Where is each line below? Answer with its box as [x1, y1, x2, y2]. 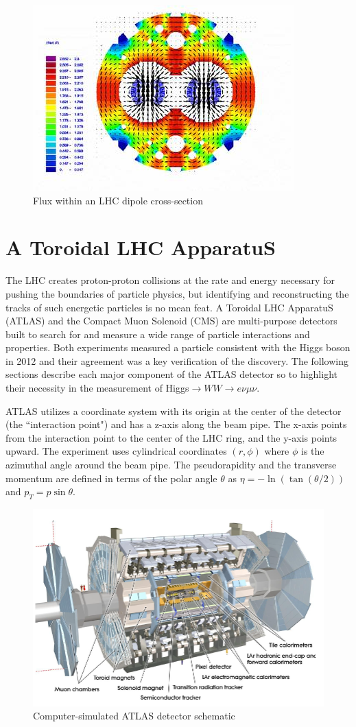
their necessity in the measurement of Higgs [5, 381, 189, 395]
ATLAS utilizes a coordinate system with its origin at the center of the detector [5, 403, 342, 418]
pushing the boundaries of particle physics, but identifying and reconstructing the [5, 286, 349, 300]
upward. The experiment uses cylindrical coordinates [5, 444, 227, 458]
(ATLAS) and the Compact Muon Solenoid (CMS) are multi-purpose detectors [5, 313, 337, 328]
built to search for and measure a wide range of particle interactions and [5, 326, 310, 341]
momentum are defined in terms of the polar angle [5, 470, 217, 485]
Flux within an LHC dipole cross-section [33, 193, 203, 207]
